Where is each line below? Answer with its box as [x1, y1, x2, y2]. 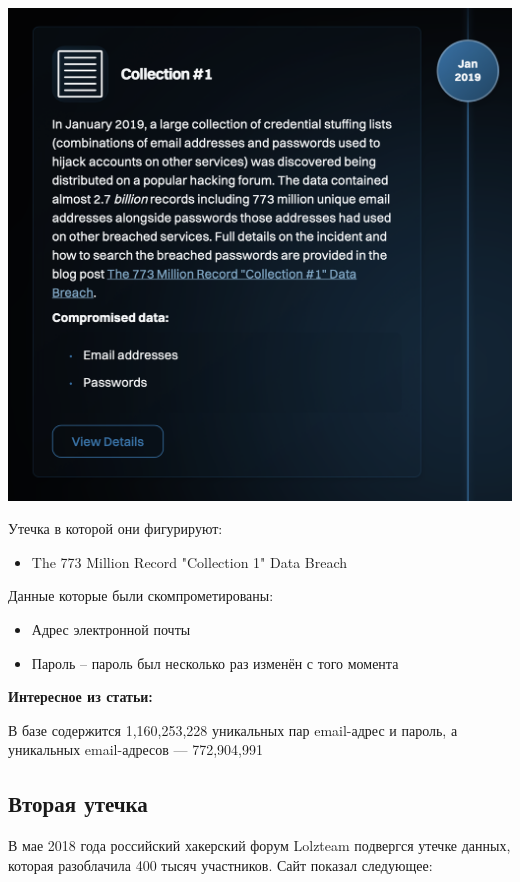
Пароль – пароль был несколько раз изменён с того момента [31, 652, 399, 673]
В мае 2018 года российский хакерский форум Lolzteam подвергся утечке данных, [8, 835, 511, 856]
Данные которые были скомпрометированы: [8, 585, 274, 606]
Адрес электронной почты [31, 619, 191, 640]
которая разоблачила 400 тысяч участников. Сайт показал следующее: [8, 854, 433, 875]
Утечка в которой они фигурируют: [8, 518, 223, 539]
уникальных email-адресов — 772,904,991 [8, 739, 263, 760]
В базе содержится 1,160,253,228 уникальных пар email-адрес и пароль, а [8, 719, 458, 740]
